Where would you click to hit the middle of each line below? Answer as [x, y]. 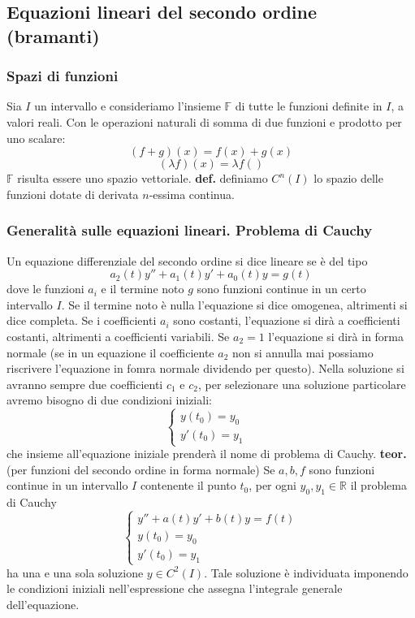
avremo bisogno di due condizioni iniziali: [109, 400]
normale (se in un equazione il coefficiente [110, 352]
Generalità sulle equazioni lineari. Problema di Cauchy [190, 230]
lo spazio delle [348, 178]
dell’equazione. [43, 605]
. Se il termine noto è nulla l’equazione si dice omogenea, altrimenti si [234, 304]
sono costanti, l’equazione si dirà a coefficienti [287, 320]
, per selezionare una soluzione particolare [302, 384]
